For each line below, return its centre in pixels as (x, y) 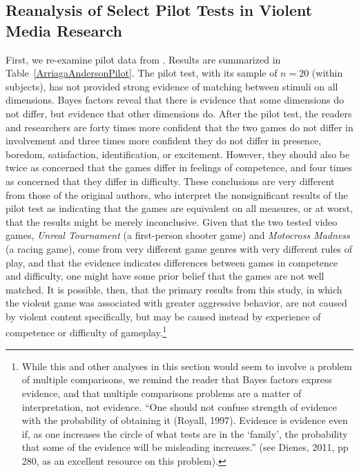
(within (327, 73)
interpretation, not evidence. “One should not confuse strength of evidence (179, 406)
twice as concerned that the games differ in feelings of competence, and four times (179, 167)
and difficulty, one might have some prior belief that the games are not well (165, 276)
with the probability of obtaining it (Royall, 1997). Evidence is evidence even (185, 420)
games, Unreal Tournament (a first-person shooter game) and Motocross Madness (178, 235)
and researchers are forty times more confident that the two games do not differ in (179, 127)
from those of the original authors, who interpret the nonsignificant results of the (177, 194)
